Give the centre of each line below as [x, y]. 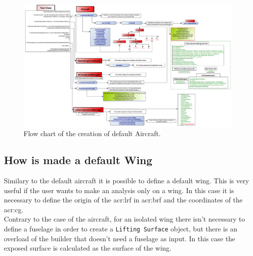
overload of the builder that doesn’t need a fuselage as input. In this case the [120, 238]
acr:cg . [14, 209]
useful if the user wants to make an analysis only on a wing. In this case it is [119, 190]
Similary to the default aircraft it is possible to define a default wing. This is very [126, 181]
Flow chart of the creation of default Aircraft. [92, 133]
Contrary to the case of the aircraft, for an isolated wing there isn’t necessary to [125, 219]
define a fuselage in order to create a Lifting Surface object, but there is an [121, 229]
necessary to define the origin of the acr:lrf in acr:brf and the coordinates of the [123, 200]
